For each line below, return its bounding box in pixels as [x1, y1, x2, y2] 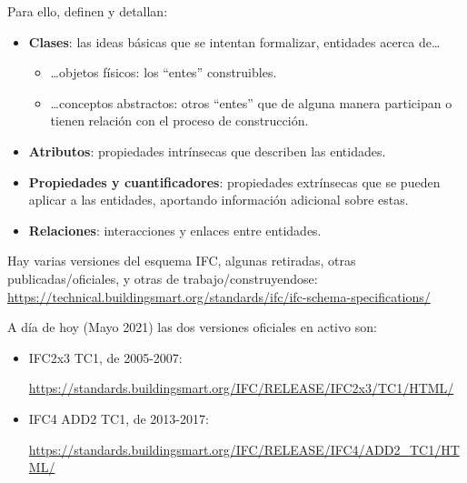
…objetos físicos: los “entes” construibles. [50, 63, 277, 82]
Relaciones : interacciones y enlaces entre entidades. [28, 220, 322, 239]
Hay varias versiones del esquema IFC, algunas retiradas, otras [7, 251, 356, 270]
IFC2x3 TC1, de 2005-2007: [28, 347, 183, 367]
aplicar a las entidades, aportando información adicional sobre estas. [28, 190, 409, 209]
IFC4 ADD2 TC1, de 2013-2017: [28, 408, 209, 428]
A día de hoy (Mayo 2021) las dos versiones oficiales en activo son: [7, 317, 377, 337]
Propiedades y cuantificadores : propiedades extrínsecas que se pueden [28, 172, 441, 191]
